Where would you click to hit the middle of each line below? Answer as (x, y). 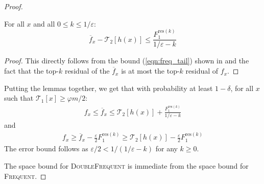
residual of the (87, 71)
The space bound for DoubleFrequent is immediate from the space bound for (126, 165)
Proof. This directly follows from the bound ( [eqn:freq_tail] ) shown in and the (127, 61)
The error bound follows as (46, 148)
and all (44, 23)
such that (19, 98)
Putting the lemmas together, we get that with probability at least (109, 88)
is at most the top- (150, 71)
